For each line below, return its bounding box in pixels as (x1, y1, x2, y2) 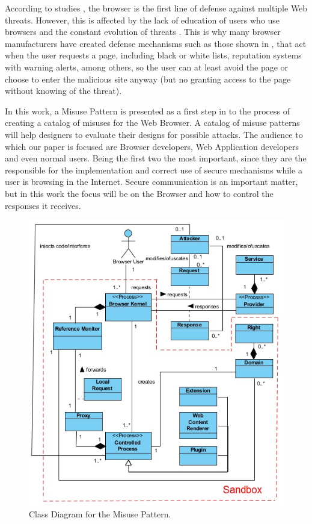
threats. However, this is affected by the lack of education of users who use (5, 13, 280, 26)
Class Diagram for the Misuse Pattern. (29, 507, 171, 520)
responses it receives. (5, 199, 81, 211)
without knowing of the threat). (5, 84, 122, 97)
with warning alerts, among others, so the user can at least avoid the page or (5, 60, 289, 73)
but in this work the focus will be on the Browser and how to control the (5, 187, 274, 199)
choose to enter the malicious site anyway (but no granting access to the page (5, 72, 291, 85)
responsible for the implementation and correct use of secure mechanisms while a (5, 163, 302, 176)
